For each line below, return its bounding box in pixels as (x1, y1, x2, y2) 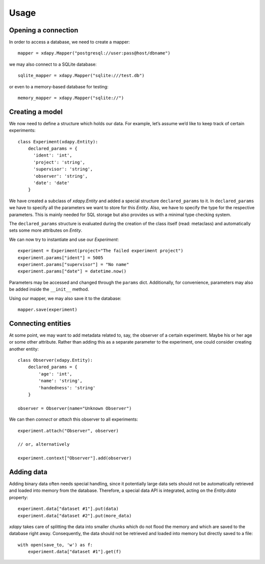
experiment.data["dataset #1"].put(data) (18, 506, 119, 511)
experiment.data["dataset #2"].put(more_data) (18, 513, 132, 518)
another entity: (9, 346, 39, 352)
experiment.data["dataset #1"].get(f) (27, 549, 122, 555)
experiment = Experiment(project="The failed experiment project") (18, 248, 184, 254)
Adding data (9, 468, 48, 476)
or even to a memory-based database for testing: (9, 83, 109, 89)
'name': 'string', (38, 378, 83, 384)
